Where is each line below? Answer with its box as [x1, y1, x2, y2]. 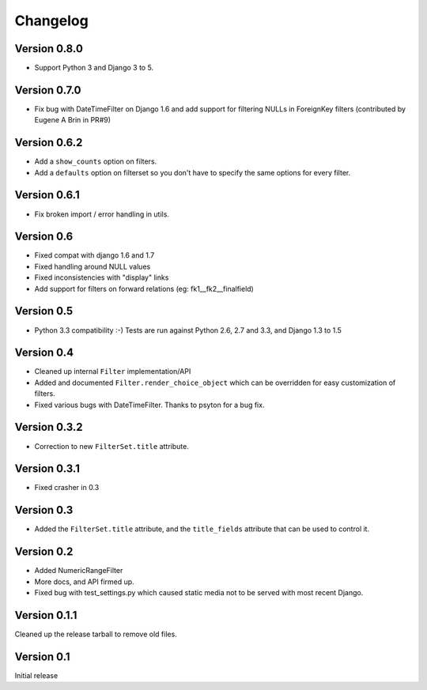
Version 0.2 [14, 545, 74, 559]
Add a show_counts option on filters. [34, 156, 157, 166]
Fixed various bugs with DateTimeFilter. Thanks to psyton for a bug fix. [34, 400, 265, 409]
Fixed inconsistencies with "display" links [34, 273, 169, 282]
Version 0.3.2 [14, 420, 83, 434]
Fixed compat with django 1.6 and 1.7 [34, 251, 155, 260]
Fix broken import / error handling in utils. [34, 209, 170, 219]
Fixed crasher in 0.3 [34, 483, 100, 492]
